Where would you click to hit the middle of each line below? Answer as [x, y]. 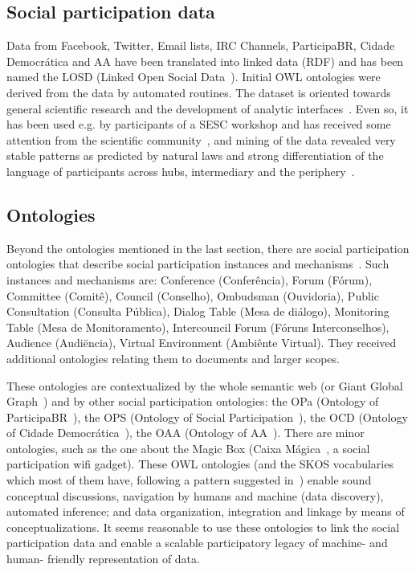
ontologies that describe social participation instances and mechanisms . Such [198, 264]
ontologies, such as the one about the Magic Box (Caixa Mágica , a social [188, 448]
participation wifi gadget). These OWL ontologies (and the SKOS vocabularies [200, 464]
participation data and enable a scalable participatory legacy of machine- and [197, 543]
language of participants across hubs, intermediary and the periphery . [181, 171]
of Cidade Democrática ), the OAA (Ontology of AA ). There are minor [186, 433]
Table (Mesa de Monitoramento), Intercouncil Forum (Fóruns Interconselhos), [198, 327]
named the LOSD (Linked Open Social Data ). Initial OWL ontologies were [194, 77]
